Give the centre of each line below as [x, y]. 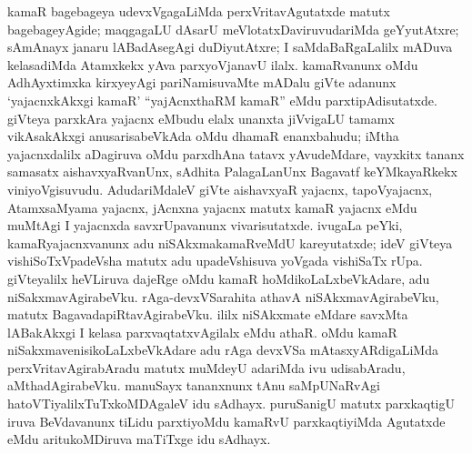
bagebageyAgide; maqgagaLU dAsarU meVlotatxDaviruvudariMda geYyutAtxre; [233, 29]
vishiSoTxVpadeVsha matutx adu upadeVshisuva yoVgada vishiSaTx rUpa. [215, 261]
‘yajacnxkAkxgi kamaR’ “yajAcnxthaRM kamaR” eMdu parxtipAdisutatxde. [222, 100]
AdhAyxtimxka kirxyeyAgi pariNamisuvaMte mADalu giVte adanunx [202, 82]
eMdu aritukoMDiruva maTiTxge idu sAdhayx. [139, 439]
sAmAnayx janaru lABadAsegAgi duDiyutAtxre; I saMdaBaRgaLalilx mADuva [230, 47]
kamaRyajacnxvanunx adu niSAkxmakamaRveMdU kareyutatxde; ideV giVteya [230, 242]
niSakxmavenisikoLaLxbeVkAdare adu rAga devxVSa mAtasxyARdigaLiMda [223, 350]
